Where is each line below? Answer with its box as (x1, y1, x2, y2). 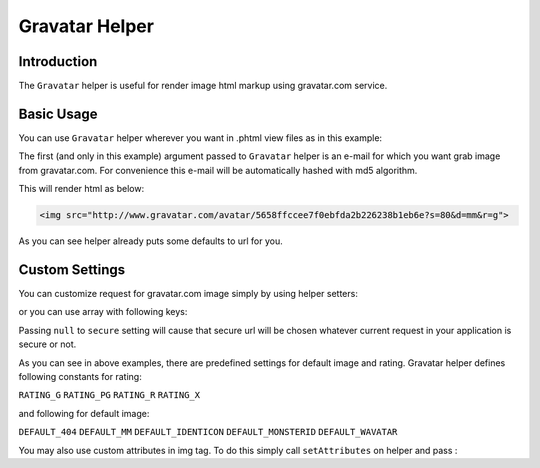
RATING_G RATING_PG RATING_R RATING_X (18, 390, 200, 401)
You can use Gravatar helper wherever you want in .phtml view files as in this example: (18, 131, 383, 144)
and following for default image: (18, 407, 150, 419)
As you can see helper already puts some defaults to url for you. (18, 235, 284, 247)
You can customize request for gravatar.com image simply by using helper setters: (18, 288, 359, 300)
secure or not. (18, 338, 77, 350)
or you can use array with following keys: (18, 306, 188, 318)
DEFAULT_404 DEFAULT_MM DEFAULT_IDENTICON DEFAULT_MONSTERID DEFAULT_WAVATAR (18, 426, 398, 438)
